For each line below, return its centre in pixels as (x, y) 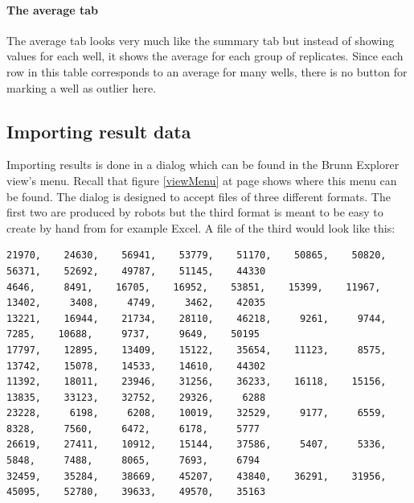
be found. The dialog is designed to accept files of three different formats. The (199, 196)
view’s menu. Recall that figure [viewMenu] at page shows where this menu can (202, 180)
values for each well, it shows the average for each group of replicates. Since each (205, 56)
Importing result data (99, 131)
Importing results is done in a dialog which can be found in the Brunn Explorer (203, 165)
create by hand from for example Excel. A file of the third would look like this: (201, 227)
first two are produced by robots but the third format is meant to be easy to (195, 212)
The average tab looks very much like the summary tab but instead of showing (201, 40)
